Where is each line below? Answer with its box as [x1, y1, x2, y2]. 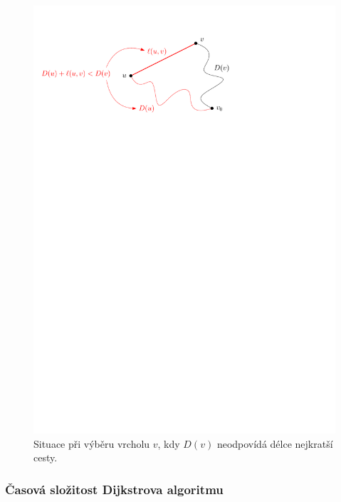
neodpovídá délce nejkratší [216, 436, 333, 451]
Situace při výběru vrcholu [33, 436, 150, 451]
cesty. [33, 450, 58, 465]
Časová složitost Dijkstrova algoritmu [5, 480, 224, 498]
